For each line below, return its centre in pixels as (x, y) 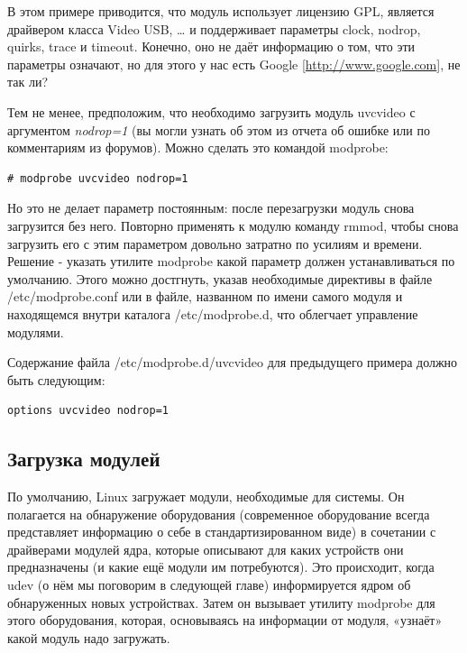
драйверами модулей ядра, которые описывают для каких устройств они (206, 549)
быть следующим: (56, 379)
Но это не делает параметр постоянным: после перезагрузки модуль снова (211, 208)
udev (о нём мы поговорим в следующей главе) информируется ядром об (209, 585)
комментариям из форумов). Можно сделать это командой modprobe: (198, 147)
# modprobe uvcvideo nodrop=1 (98, 178)
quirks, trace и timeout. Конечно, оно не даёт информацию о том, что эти (211, 46)
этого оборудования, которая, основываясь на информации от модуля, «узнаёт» (225, 620)
